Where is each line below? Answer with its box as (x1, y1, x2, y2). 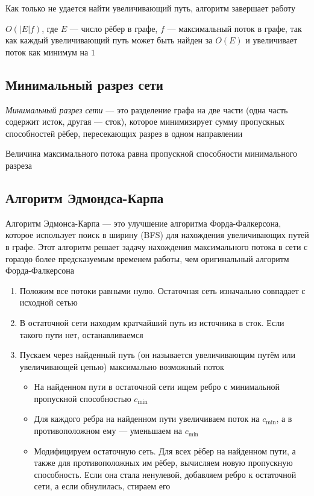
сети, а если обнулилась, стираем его (34, 480, 171, 492)
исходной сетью (19, 296, 78, 309)
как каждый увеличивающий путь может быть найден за (5, 34, 213, 46)
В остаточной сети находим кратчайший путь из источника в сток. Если (19, 316, 284, 328)
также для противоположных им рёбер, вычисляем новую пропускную (34, 456, 293, 469)
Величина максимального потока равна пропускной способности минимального (5, 147, 298, 160)
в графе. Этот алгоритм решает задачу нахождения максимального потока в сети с (5, 240, 308, 253)
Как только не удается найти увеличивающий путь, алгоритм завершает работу (5, 2, 296, 14)
